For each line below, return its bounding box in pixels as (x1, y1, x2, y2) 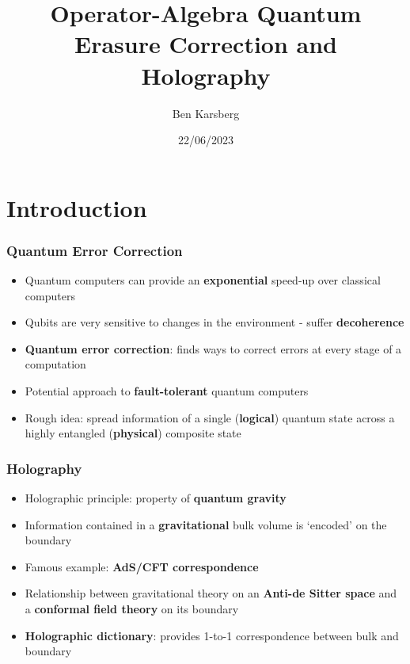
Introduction (6, 191, 147, 223)
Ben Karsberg (172, 105, 240, 121)
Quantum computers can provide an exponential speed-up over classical (25, 272, 381, 288)
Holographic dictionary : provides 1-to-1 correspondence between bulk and (25, 627, 399, 643)
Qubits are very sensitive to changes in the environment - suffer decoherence (25, 314, 404, 330)
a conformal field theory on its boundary (25, 601, 239, 617)
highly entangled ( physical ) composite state (25, 425, 241, 441)
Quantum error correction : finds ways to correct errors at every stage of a (25, 340, 402, 357)
